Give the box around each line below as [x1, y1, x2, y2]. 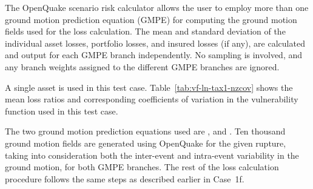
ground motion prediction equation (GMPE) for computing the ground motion [5, 13, 297, 25]
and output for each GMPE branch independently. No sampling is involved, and [5, 48, 303, 61]
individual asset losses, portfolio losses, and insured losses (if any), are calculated [5, 36, 305, 49]
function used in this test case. [5, 104, 118, 117]
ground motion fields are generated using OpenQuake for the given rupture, [5, 136, 286, 149]
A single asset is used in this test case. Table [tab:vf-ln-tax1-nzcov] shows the [5, 81, 293, 93]
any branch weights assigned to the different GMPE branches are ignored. [5, 60, 280, 73]
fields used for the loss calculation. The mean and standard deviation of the [5, 25, 286, 38]
